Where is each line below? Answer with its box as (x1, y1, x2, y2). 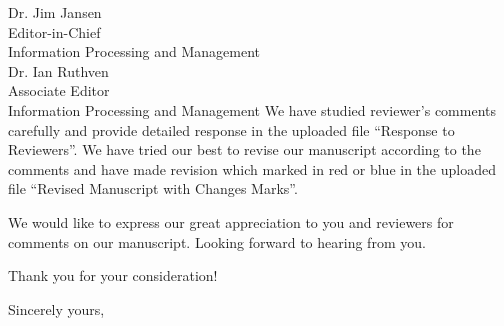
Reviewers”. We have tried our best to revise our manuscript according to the (8, 139, 481, 160)
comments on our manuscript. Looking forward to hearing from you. (8, 231, 426, 252)
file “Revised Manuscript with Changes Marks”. (8, 178, 298, 199)
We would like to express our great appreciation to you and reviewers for (8, 211, 454, 232)
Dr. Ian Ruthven (8, 60, 109, 81)
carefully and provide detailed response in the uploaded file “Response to (8, 119, 455, 140)
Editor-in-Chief (8, 21, 101, 42)
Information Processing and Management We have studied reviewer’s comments (8, 99, 496, 120)
